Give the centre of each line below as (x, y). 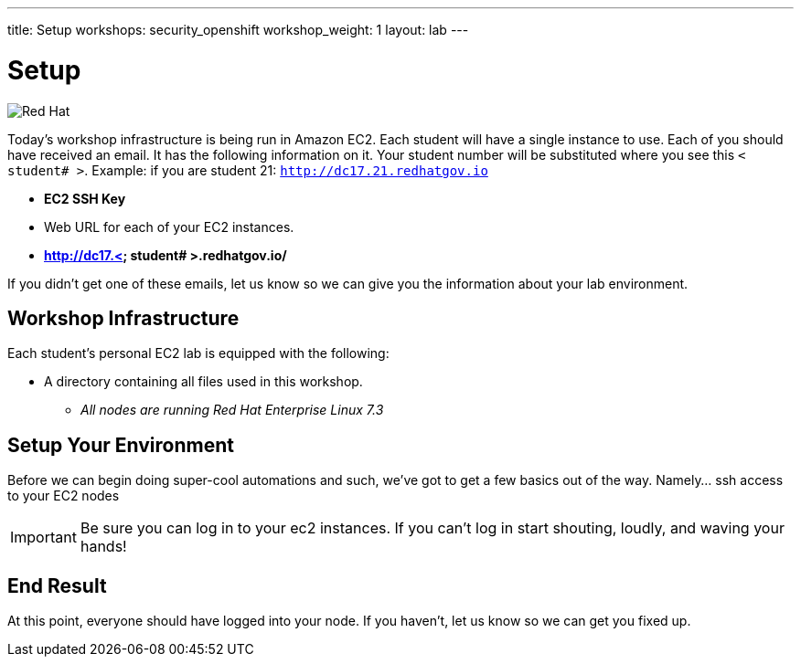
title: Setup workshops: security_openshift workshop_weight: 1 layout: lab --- (238, 30)
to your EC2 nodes (64, 496)
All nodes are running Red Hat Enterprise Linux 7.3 (232, 410)
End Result (57, 585)
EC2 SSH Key (85, 198)
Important (43, 538)
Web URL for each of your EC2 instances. (169, 227)
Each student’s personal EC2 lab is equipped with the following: (198, 353)
